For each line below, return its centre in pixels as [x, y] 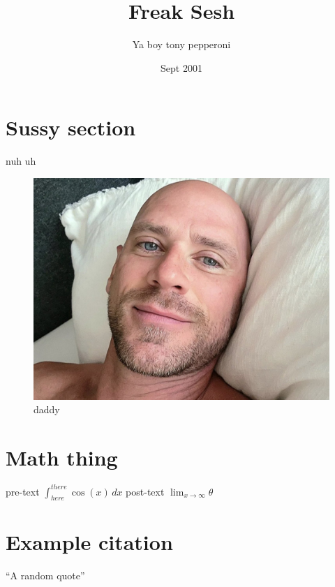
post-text [145, 491]
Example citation [89, 541]
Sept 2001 [181, 67]
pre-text [23, 491]
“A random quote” [45, 575]
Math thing [62, 458]
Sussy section [71, 127]
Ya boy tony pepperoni [181, 44]
